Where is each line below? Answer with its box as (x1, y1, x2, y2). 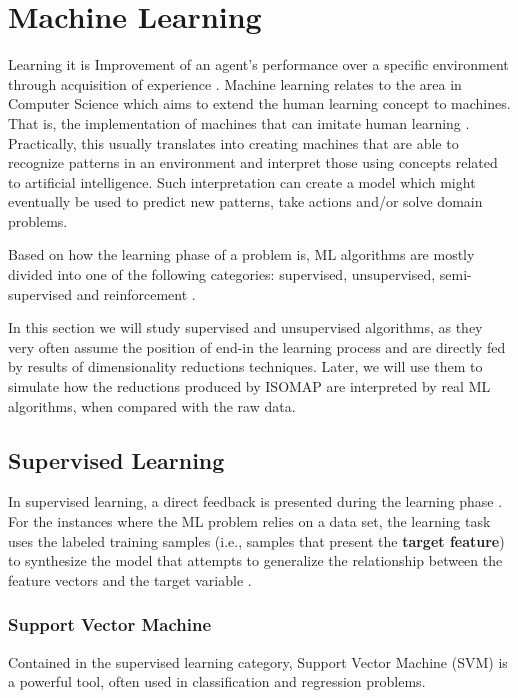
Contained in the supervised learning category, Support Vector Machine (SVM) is (8, 651, 508, 672)
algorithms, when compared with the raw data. (8, 395, 296, 416)
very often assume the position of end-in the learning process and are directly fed (8, 336, 506, 357)
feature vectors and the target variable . (8, 569, 252, 590)
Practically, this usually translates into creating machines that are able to (8, 132, 459, 153)
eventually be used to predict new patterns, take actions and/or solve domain (8, 191, 483, 212)
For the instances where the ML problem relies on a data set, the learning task (8, 511, 491, 532)
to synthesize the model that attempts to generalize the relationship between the (8, 550, 503, 571)
